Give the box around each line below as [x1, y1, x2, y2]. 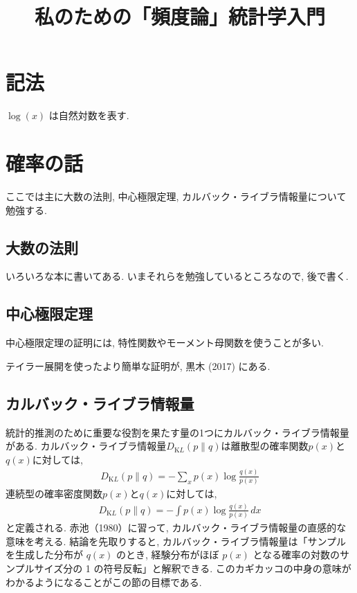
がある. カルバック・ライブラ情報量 [6, 439, 167, 453]
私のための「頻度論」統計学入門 [34, 2, 325, 30]
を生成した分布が [6, 547, 83, 562]
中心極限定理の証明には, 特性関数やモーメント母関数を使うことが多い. [6, 335, 324, 350]
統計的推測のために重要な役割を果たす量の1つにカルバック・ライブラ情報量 [6, 425, 349, 439]
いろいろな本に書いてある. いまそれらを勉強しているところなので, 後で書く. [6, 269, 349, 283]
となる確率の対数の [253, 547, 340, 562]
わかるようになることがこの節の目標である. [6, 574, 202, 589]
